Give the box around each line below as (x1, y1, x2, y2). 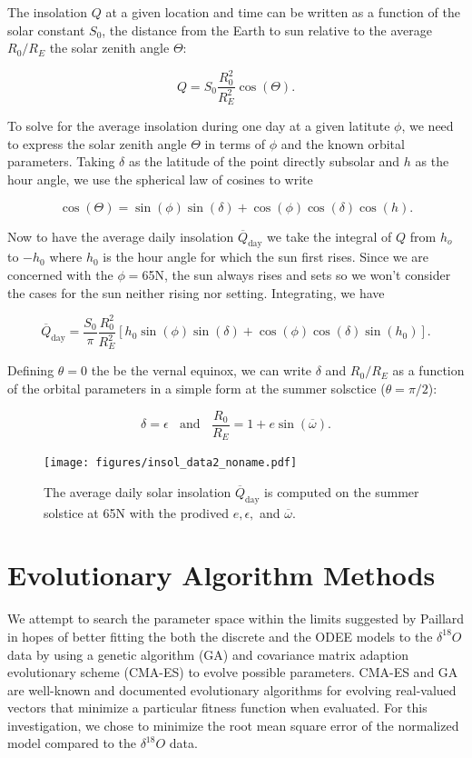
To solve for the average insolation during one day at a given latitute (7, 116, 390, 135)
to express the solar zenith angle (7, 134, 187, 153)
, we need (401, 116, 454, 135)
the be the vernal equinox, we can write (91, 361, 312, 380)
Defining (7, 361, 54, 380)
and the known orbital (280, 134, 405, 153)
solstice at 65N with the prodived (44, 503, 229, 522)
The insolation (7, 3, 87, 21)
